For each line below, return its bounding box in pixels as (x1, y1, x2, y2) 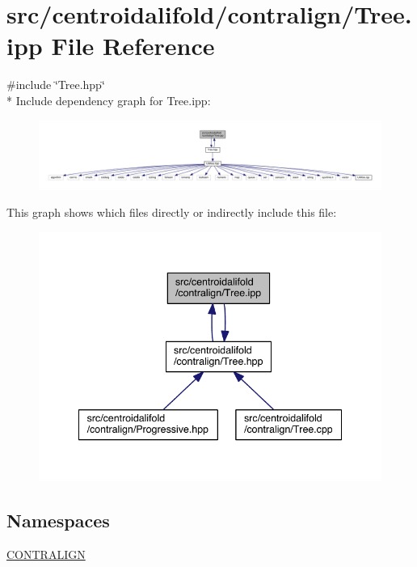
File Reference (51, 29, 215, 62)
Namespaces (6, 508, 110, 533)
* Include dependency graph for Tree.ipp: (6, 91, 211, 108)
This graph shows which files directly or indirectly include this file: (6, 204, 337, 221)
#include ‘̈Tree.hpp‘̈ (6, 76, 105, 93)
